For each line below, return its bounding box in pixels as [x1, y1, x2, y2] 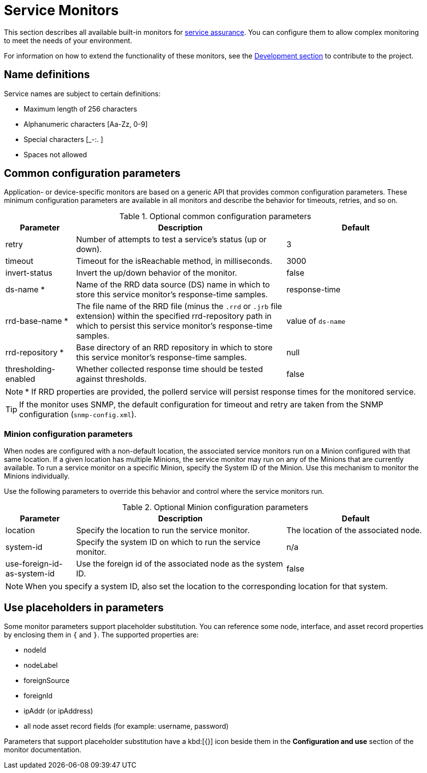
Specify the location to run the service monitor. [76, 525, 250, 536]
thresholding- [5, 364, 56, 374]
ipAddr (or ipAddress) [24, 707, 93, 716]
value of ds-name [286, 316, 345, 326]
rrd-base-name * [5, 316, 68, 326]
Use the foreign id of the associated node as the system [76, 559, 283, 569]
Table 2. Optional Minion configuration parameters [122, 502, 309, 513]
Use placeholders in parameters [4, 601, 164, 614]
